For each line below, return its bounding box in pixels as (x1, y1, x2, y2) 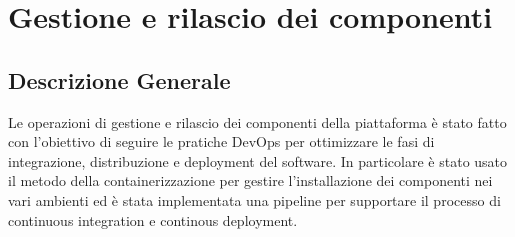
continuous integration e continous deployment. (8, 209, 298, 230)
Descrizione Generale (8, 64, 231, 95)
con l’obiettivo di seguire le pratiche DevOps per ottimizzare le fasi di (8, 131, 435, 152)
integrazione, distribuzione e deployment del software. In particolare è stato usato (8, 150, 508, 171)
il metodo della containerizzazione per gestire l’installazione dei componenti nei (8, 170, 493, 191)
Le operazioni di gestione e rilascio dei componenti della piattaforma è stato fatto (8, 111, 507, 132)
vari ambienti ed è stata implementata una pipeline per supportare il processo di (8, 189, 501, 210)
